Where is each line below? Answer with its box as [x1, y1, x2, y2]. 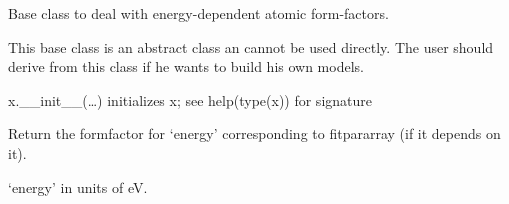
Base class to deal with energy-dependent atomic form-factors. [8, 3, 389, 23]
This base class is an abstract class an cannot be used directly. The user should [8, 36, 494, 57]
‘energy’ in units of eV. [8, 176, 148, 197]
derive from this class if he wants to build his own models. [8, 56, 364, 77]
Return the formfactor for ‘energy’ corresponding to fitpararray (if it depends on [8, 123, 501, 144]
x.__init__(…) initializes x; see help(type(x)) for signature [8, 89, 372, 110]
